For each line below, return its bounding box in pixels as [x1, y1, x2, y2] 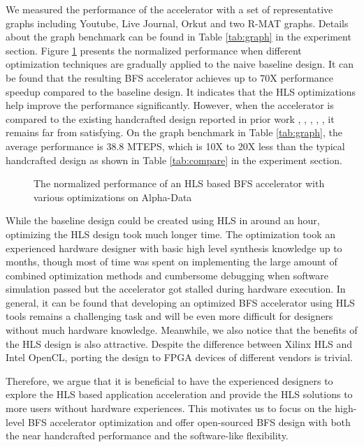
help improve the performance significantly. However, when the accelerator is [6, 98, 334, 112]
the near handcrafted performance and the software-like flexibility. [6, 428, 289, 443]
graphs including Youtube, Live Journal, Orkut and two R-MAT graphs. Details [6, 15, 349, 30]
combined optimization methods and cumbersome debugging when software [6, 268, 328, 282]
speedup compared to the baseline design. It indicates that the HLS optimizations [6, 84, 356, 98]
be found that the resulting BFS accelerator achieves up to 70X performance [6, 70, 333, 85]
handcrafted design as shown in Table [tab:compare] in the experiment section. [6, 152, 342, 167]
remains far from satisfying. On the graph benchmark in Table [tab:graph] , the [6, 125, 342, 140]
